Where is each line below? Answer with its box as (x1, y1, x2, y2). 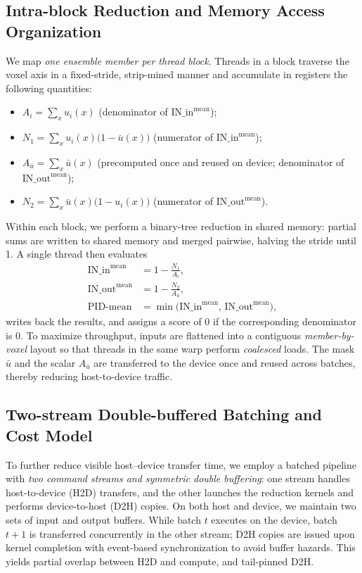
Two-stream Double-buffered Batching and (6, 403, 322, 425)
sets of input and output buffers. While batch (6, 512, 201, 527)
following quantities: (6, 80, 92, 95)
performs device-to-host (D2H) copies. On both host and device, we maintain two (6, 498, 356, 513)
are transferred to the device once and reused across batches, (93, 355, 356, 370)
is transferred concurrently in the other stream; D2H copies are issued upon (29, 526, 355, 541)
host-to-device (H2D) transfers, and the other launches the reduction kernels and (6, 484, 354, 499)
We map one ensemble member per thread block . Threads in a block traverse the (6, 53, 349, 68)
